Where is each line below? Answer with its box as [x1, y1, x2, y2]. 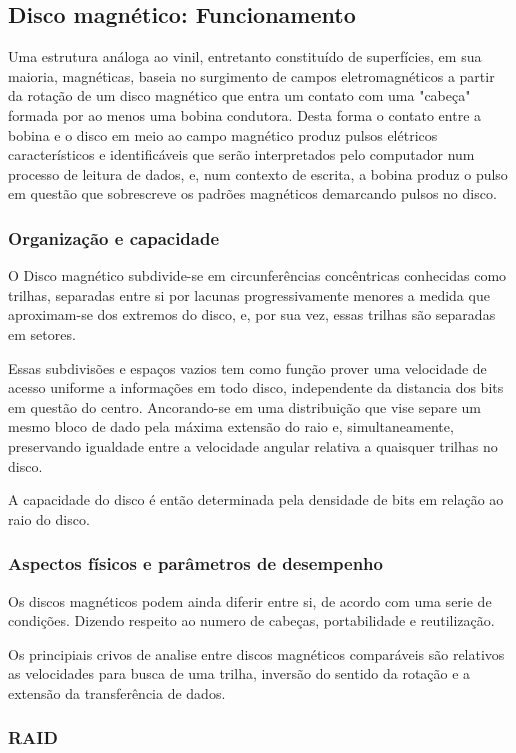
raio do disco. [8, 508, 90, 529]
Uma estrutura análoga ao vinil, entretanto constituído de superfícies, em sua [8, 46, 482, 67]
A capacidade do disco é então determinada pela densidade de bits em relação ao [8, 489, 504, 510]
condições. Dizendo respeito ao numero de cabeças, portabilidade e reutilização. [8, 610, 495, 631]
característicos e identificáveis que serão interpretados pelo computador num [8, 144, 475, 165]
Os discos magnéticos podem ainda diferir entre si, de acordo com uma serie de [8, 590, 492, 611]
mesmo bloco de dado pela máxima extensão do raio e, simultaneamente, [8, 416, 454, 437]
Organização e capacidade [8, 225, 220, 250]
